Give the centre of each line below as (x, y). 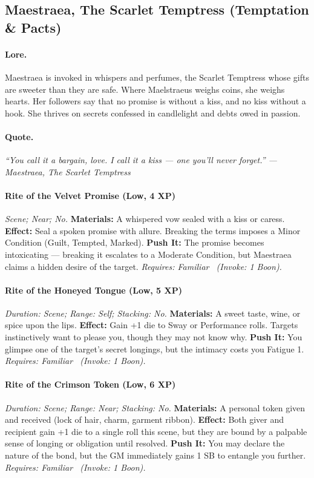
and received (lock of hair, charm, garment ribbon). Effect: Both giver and (145, 419)
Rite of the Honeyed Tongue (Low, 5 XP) (93, 290)
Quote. (19, 136)
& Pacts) (33, 27)
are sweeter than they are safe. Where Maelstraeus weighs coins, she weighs (145, 89)
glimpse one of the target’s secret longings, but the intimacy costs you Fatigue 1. (155, 348)
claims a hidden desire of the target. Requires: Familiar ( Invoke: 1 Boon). (143, 266)
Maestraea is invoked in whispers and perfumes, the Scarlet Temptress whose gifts (157, 77)
